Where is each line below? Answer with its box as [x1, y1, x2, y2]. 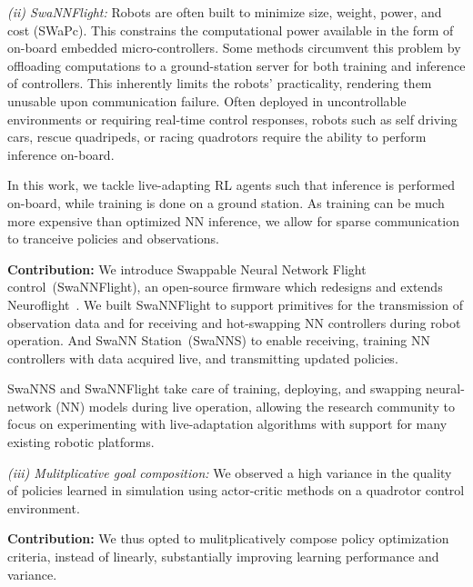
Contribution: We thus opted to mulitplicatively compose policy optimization [7, 529, 449, 548]
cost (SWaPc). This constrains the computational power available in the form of [7, 20, 454, 39]
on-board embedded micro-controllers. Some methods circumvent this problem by [7, 38, 461, 57]
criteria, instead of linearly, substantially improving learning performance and [7, 547, 439, 566]
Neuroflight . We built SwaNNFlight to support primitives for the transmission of [7, 294, 463, 313]
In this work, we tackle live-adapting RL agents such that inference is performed [7, 175, 455, 194]
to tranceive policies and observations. [7, 229, 219, 248]
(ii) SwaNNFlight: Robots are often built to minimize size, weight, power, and [7, 3, 442, 21]
